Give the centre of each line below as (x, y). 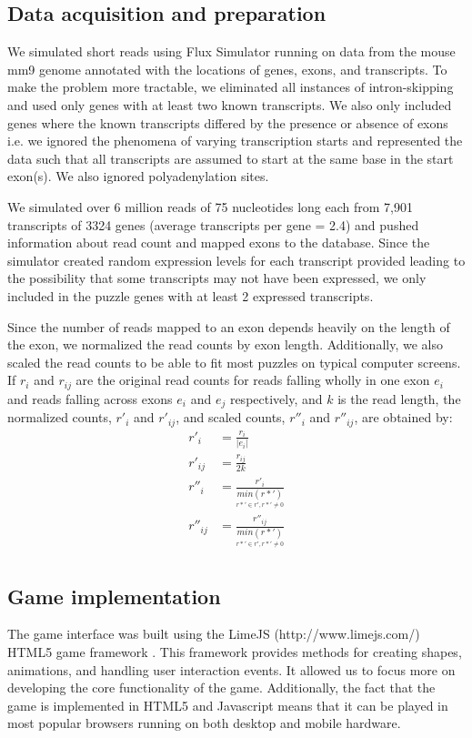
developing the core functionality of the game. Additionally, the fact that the (221, 687)
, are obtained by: (403, 417)
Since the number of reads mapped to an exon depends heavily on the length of (229, 326)
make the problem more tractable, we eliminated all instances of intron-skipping (231, 87)
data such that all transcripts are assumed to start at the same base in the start (231, 158)
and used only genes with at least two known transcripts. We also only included (230, 104)
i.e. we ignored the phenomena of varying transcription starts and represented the (235, 141)
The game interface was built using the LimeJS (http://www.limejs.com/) (214, 634)
